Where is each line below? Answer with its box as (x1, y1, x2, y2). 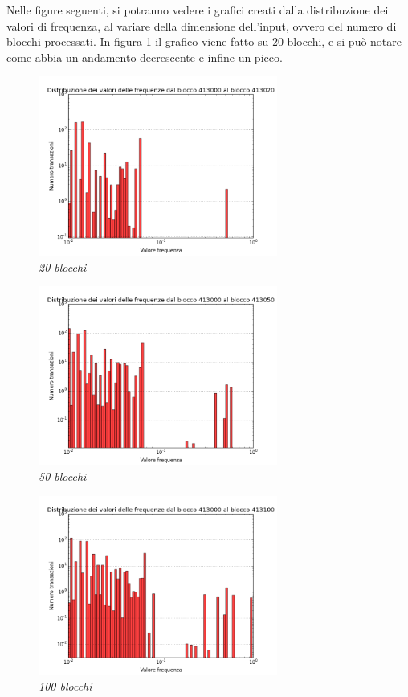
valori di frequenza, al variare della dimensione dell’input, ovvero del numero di (6, 17, 397, 34)
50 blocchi (39, 468, 87, 485)
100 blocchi (39, 678, 92, 695)
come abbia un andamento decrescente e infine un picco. (6, 48, 283, 65)
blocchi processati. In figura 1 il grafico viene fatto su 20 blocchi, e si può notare (6, 33, 402, 50)
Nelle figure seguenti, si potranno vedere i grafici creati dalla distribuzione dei (6, 2, 389, 18)
